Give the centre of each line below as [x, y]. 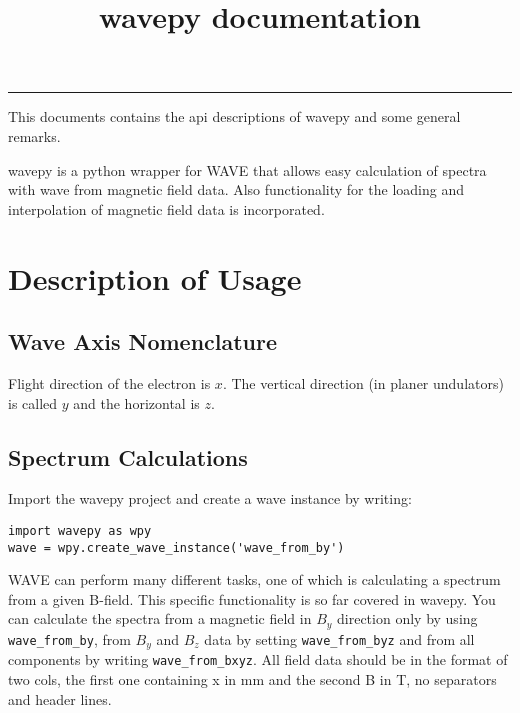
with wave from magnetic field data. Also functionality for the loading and [236, 189]
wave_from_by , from [69, 638]
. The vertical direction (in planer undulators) [363, 382]
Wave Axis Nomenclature [143, 341]
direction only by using [407, 618]
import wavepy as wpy [80, 530]
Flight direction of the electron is [109, 382]
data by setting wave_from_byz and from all [339, 638]
